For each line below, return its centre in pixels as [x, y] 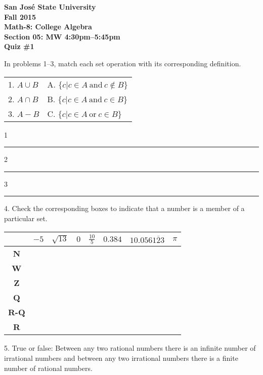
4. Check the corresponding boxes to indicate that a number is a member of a [124, 208]
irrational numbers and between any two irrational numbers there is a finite [121, 358]
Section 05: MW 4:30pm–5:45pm [62, 36]
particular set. [26, 218]
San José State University [50, 7]
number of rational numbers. [48, 368]
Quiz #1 [19, 46]
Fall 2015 [20, 16]
